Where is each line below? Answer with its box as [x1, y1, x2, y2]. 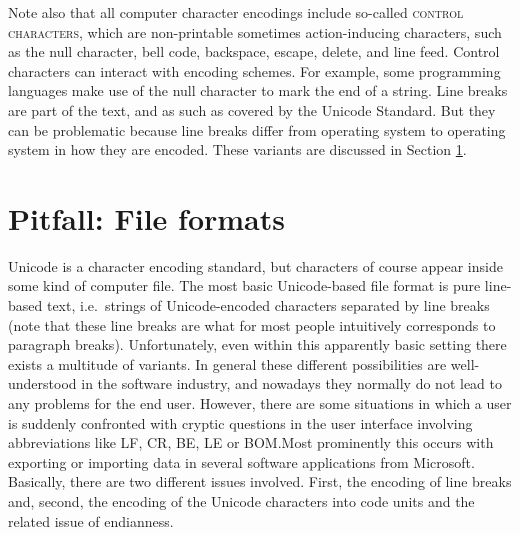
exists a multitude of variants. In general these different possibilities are [8, 353, 447, 374]
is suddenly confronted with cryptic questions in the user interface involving [8, 412, 473, 433]
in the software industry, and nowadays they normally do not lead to [81, 373, 503, 394]
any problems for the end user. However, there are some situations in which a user [8, 393, 512, 414]
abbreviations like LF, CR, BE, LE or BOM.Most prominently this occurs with [8, 432, 494, 453]
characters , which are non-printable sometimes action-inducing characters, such [8, 21, 502, 42]
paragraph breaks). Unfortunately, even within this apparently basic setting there [8, 334, 507, 355]
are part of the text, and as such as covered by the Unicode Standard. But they [8, 99, 496, 120]
